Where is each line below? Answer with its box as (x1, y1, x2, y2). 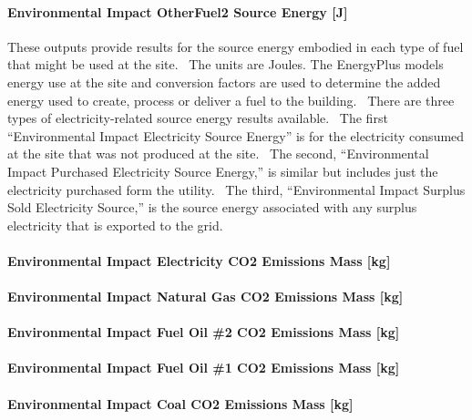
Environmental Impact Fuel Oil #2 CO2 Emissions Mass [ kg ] (7, 323, 400, 342)
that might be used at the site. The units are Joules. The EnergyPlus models (7, 55, 444, 74)
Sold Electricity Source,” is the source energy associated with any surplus (7, 198, 417, 217)
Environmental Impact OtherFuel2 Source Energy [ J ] (7, 2, 348, 21)
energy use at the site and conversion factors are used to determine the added (7, 72, 441, 91)
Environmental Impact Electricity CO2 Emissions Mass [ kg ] (7, 251, 391, 270)
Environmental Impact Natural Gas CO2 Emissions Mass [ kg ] (7, 287, 404, 306)
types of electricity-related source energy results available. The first (7, 108, 388, 128)
